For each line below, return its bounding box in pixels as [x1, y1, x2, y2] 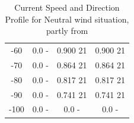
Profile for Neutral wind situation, [5, 12, 129, 25]
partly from [46, 24, 88, 37]
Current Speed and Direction [14, 1, 120, 13]
